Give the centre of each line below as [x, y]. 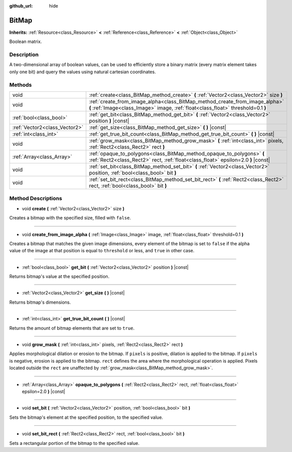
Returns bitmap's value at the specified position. [59, 276]
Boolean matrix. [26, 42]
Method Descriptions [36, 198]
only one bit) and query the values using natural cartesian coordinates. [83, 72]
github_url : [21, 6]
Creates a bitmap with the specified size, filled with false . [70, 218]
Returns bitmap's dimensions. [40, 302]
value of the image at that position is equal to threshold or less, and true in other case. [102, 251]
